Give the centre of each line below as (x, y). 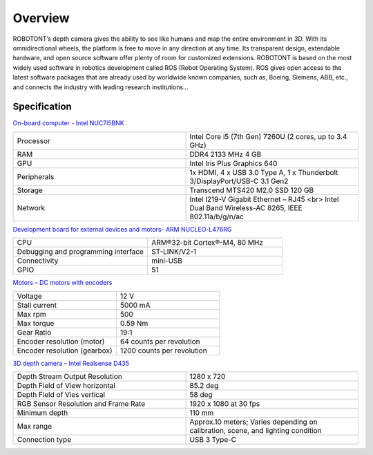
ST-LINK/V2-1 (174, 252)
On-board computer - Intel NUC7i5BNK (68, 123)
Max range (35, 426)
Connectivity (38, 261)
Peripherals (36, 176)
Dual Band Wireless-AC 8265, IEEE (246, 207)
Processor (34, 140)
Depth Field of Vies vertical (61, 394)
